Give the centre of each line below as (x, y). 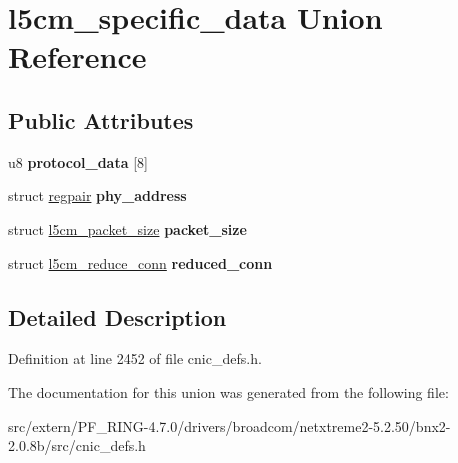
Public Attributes (101, 119)
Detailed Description (117, 316)
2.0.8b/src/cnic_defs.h (77, 445)
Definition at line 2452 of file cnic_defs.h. (135, 358)
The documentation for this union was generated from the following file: (228, 391)
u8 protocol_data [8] (78, 161)
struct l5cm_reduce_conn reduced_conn (140, 262)
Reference (77, 56)
